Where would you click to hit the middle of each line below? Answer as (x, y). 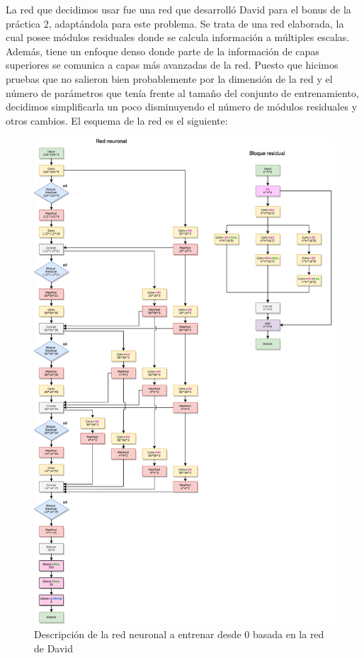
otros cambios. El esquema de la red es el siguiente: (117, 120)
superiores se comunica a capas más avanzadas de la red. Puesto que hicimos (172, 65)
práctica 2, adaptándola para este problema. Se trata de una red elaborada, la (175, 23)
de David (54, 648)
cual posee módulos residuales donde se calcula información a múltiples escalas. (178, 37)
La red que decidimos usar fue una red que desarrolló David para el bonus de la (178, 9)
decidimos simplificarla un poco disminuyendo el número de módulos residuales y (182, 107)
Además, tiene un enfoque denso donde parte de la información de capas (163, 51)
